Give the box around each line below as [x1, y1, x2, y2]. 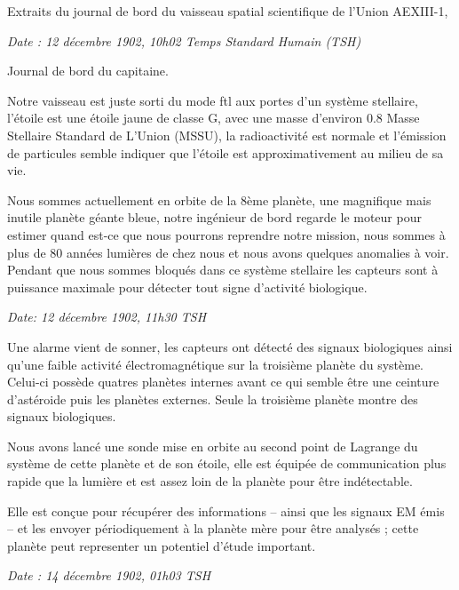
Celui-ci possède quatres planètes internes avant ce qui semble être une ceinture [7, 372, 439, 391]
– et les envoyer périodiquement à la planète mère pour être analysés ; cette [7, 519, 419, 538]
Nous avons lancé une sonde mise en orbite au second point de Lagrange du [7, 436, 418, 455]
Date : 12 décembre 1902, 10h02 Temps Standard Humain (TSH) [7, 31, 361, 50]
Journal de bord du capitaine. [7, 61, 169, 80]
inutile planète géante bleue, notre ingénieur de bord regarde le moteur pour [7, 208, 422, 227]
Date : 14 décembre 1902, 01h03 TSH [7, 566, 211, 585]
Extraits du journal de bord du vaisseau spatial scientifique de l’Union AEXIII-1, [7, 2, 448, 20]
